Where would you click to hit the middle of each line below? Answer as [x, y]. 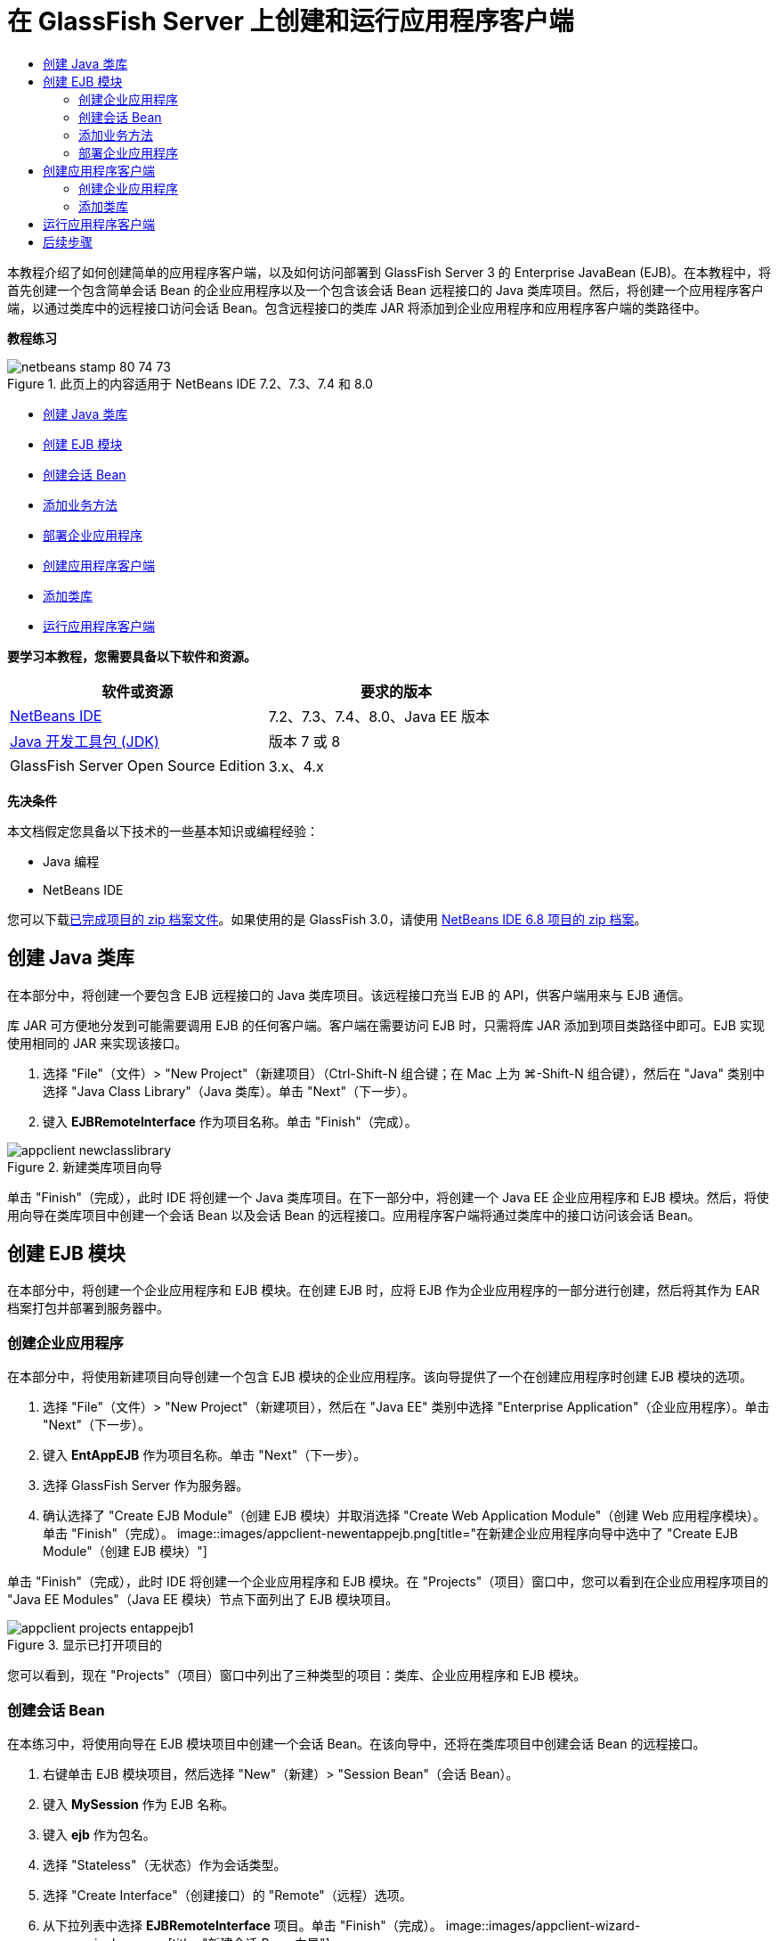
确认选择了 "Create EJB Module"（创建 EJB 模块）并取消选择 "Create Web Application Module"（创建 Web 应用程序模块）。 [404, 1516]
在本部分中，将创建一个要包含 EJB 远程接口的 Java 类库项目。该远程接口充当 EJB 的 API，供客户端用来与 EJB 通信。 [349, 995]
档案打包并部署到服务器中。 [88, 1308]
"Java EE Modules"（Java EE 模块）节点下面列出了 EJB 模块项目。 [203, 1600]
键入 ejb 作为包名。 [99, 1834]
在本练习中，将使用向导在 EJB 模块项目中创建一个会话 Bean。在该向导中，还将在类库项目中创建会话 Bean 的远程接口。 [357, 1743]
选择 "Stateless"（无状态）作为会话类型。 [165, 1864]
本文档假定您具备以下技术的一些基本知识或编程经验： [163, 831]
